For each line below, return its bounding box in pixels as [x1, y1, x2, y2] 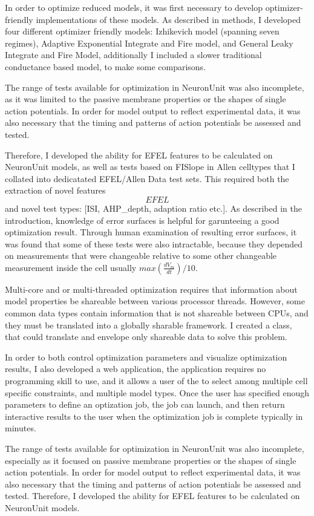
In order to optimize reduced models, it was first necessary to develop [5, 1, 263, 13]
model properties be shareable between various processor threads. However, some [5, 295, 305, 307]
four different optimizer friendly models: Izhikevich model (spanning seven [5, 25, 280, 38]
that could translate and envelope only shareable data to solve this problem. [5, 330, 287, 343]
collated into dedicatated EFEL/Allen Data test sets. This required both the [5, 172, 289, 185]
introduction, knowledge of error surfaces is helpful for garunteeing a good [5, 214, 280, 226]
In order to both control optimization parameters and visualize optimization [5, 350, 287, 363]
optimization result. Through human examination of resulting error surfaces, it [5, 226, 297, 238]
